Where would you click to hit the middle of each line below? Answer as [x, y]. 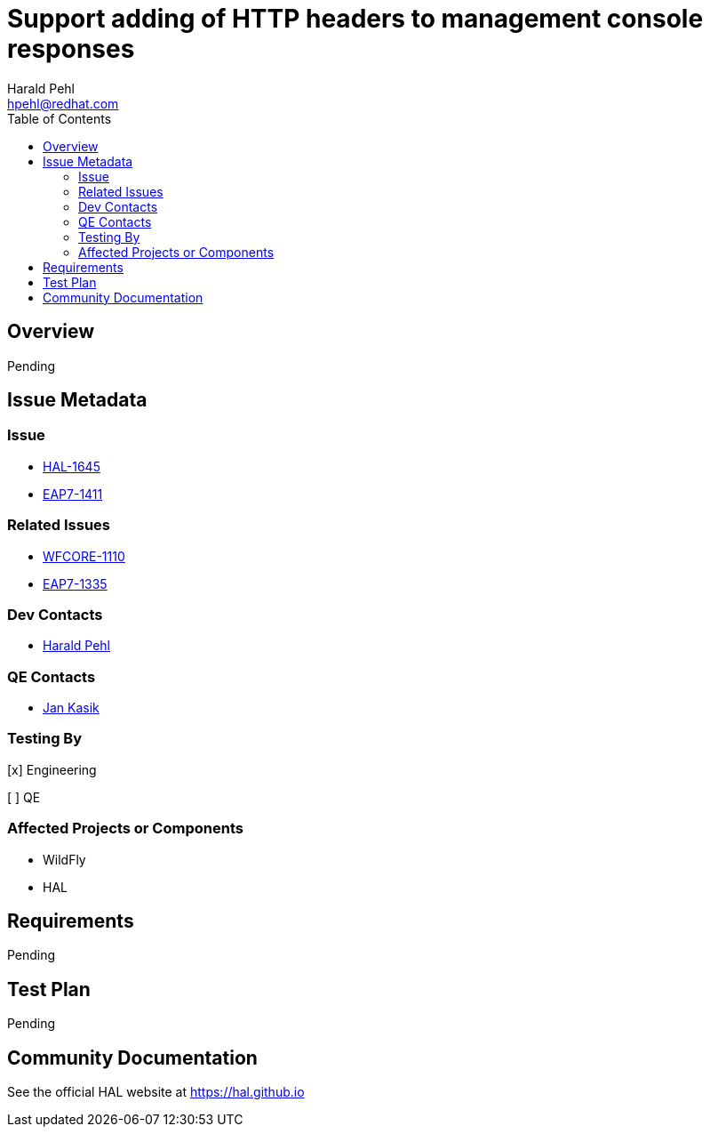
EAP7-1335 [75, 583]
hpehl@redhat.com [63, 103]
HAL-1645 [72, 466]
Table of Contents [60, 118]
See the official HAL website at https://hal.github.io [156, 1092]
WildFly [64, 859]
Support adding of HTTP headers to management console [355, 19]
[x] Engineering [52, 769]
